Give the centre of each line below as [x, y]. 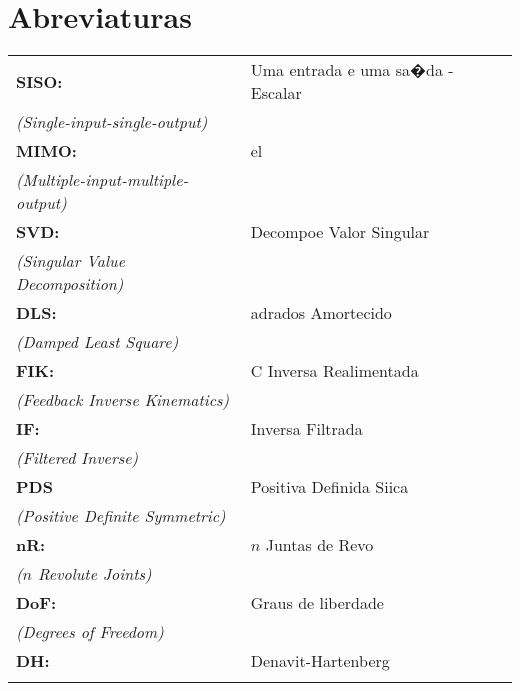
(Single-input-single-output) [112, 122]
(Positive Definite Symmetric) [121, 516]
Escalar [276, 93]
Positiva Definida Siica [329, 487]
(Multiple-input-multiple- [102, 180]
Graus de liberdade [317, 603]
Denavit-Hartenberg [320, 661]
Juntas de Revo [319, 545]
